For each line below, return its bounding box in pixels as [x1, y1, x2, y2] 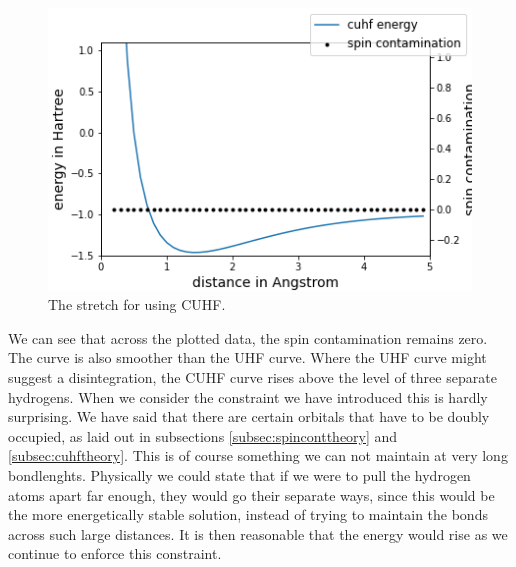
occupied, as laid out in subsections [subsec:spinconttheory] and [8, 425, 398, 446]
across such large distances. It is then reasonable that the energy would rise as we [8, 523, 508, 544]
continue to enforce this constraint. [8, 543, 222, 564]
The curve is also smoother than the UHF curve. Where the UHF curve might [8, 347, 487, 368]
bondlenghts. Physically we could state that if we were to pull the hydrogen [8, 465, 471, 485]
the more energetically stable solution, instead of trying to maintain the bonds [8, 504, 488, 525]
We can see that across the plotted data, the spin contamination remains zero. [8, 327, 488, 348]
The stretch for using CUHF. [48, 294, 226, 315]
